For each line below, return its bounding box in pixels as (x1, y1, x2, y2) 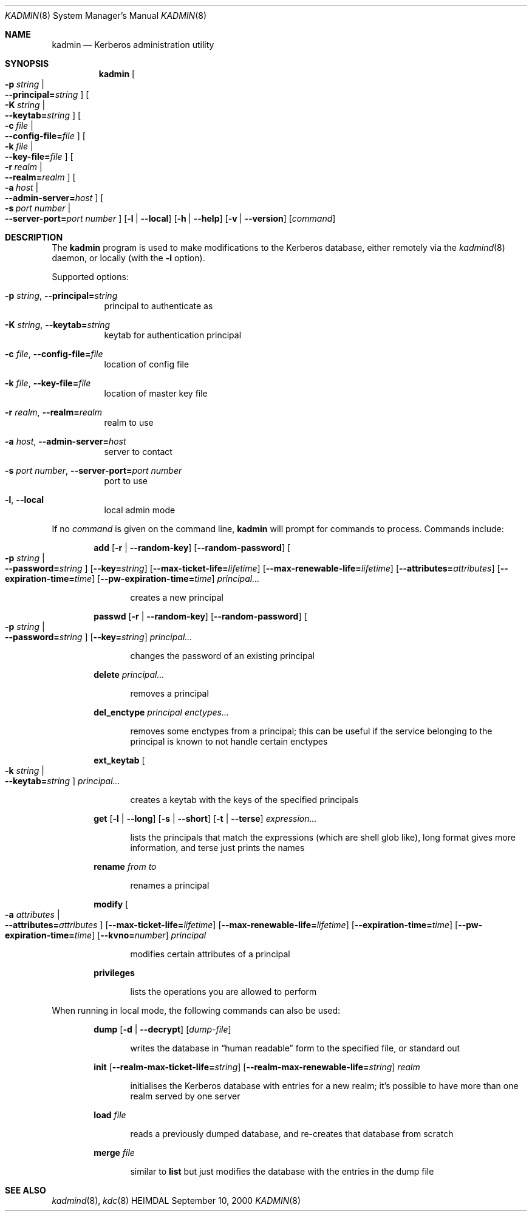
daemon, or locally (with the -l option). (52, 253, 205, 263)
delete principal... (94, 669, 165, 680)
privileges (94, 968, 135, 978)
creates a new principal (130, 592, 223, 603)
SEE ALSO (5, 1185, 46, 1195)
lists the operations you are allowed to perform (130, 986, 317, 997)
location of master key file (104, 388, 208, 398)
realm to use (104, 417, 154, 428)
